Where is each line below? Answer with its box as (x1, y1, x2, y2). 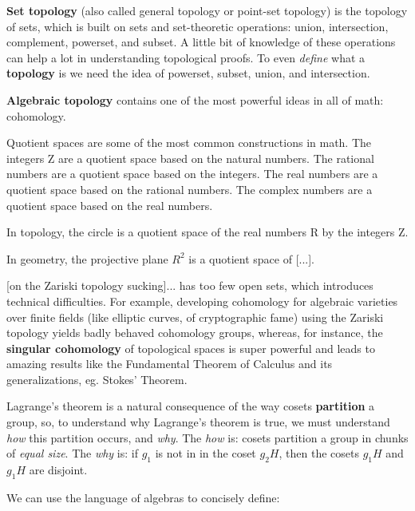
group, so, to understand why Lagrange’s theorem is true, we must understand (6, 414, 390, 430)
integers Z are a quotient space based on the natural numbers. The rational (6, 149, 374, 166)
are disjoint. (29, 461, 88, 478)
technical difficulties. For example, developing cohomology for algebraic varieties (6, 292, 398, 309)
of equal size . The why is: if (6, 445, 138, 461)
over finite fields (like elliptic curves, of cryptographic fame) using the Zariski (6, 308, 384, 325)
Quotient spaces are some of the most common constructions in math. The (6, 134, 372, 151)
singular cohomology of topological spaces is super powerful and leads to (6, 339, 375, 356)
